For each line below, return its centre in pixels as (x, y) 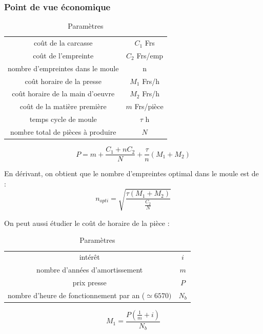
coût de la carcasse (63, 43)
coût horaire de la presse (63, 81)
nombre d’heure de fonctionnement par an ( (76, 295)
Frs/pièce (149, 106)
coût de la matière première (63, 106)
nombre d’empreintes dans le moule (63, 68)
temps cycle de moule (63, 119)
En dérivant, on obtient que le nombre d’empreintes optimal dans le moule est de (131, 173)
